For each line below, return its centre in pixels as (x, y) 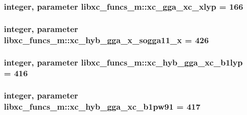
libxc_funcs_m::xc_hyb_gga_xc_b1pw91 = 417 (102, 107)
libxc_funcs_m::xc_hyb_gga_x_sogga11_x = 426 (107, 40)
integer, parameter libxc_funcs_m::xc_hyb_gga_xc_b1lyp (123, 62)
